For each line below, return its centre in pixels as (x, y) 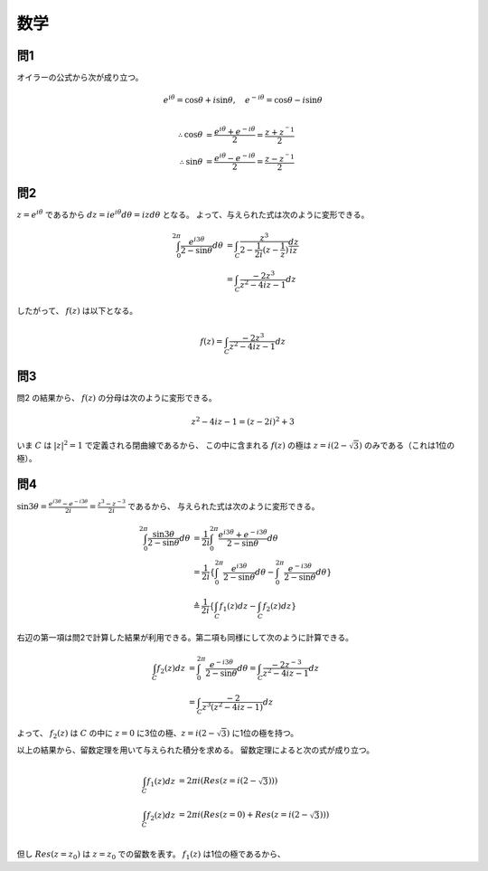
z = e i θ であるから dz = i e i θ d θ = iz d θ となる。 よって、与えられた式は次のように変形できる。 (193, 214)
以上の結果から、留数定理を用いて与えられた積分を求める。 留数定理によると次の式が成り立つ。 (196, 750)
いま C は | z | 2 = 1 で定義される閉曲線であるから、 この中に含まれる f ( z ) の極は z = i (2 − (182, 445)
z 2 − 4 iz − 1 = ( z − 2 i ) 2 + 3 (243, 421)
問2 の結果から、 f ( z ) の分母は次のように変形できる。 (117, 398)
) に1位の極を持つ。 (262, 734)
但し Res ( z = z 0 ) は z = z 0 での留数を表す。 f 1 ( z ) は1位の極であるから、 (151, 855)
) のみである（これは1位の (407, 445)
